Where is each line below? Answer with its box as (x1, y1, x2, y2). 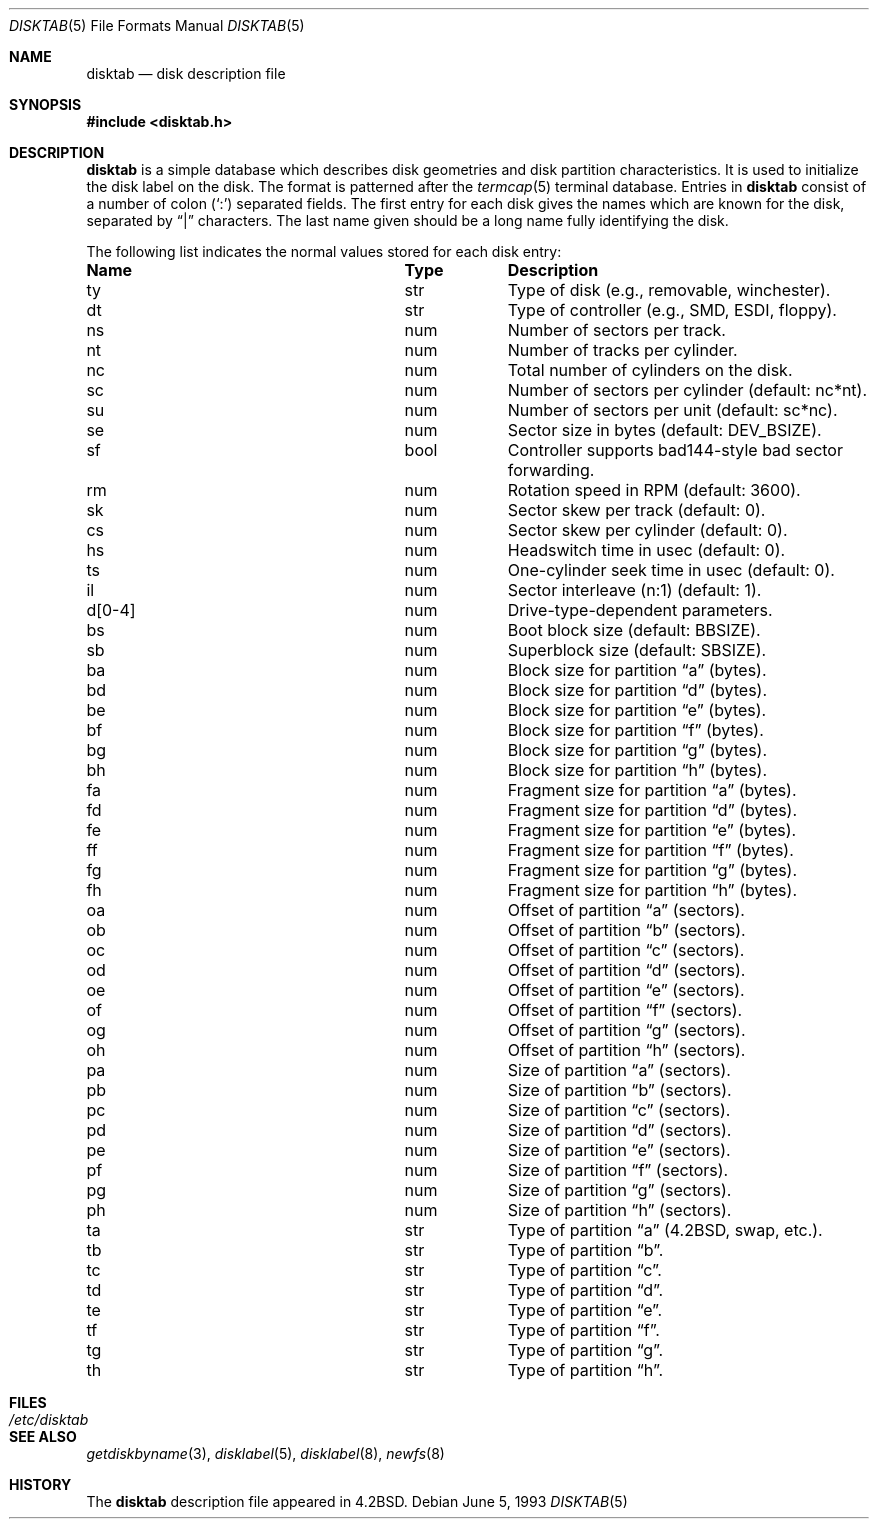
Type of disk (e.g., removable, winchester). (507, 280, 831, 300)
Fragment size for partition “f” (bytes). (507, 840, 794, 860)
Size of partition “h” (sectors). (507, 1200, 732, 1220)
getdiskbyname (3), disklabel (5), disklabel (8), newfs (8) (86, 1445, 445, 1462)
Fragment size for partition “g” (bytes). (507, 860, 798, 880)
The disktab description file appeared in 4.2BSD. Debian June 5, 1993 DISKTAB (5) (86, 1493, 628, 1510)
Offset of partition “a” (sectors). (507, 900, 745, 920)
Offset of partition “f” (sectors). (507, 1000, 743, 1020)
